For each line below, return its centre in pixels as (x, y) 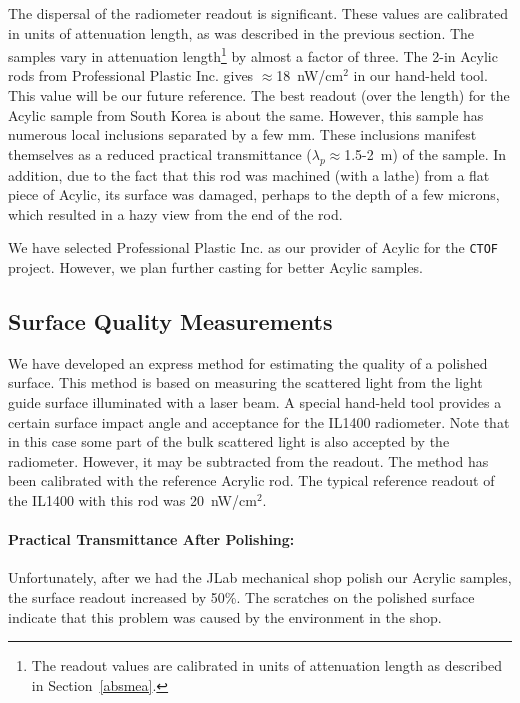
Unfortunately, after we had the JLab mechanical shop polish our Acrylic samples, (260, 577)
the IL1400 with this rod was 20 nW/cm (132, 500)
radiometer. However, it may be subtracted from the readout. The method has (248, 460)
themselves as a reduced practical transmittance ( (160, 153)
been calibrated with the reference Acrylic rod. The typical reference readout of (251, 480)
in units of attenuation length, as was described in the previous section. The (241, 32)
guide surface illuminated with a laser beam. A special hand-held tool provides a (255, 402)
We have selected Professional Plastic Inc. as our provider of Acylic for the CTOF (253, 247)
